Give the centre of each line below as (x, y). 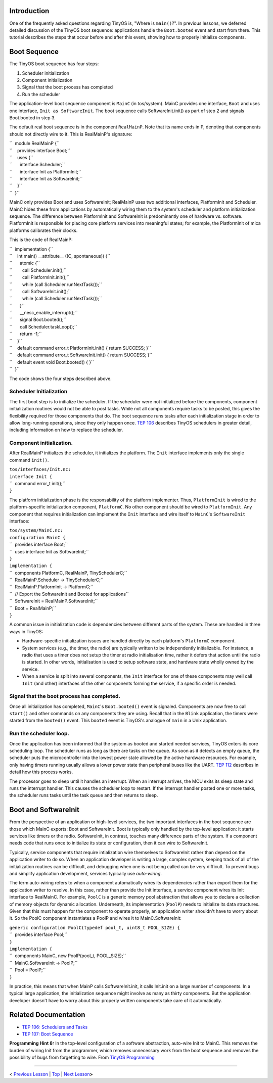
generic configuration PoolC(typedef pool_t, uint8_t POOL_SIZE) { (95, 928)
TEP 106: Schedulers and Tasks (55, 1027)
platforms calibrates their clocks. (43, 230)
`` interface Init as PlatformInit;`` (45, 171)
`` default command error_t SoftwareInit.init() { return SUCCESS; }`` (81, 355)
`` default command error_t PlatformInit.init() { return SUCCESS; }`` (80, 348)
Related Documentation (47, 1015)
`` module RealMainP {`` (35, 144)
